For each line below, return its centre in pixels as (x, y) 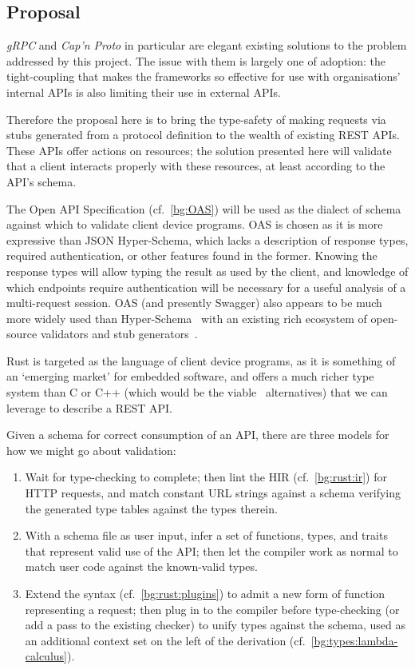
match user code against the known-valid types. (141, 566)
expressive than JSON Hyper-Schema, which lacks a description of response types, (207, 239)
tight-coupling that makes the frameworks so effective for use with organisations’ (204, 76)
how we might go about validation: (91, 450)
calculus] (46, 656)
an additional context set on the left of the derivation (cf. (165, 640)
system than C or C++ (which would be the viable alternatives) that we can (197, 392)
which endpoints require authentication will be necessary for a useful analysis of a (206, 287)
